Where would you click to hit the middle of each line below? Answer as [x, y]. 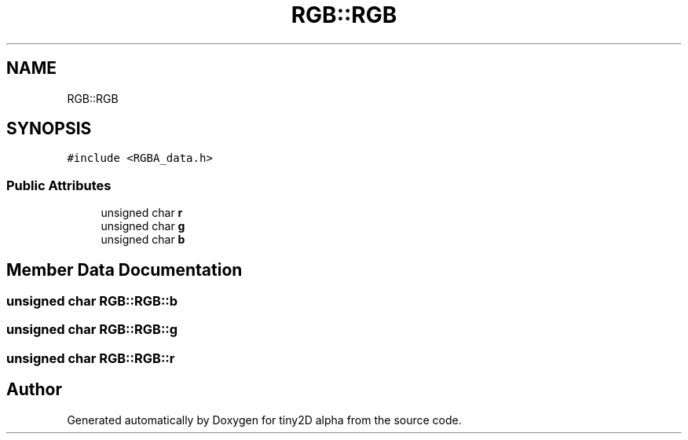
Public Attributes [59, 185]
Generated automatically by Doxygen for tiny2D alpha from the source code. [264, 420]
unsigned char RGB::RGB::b [92, 301]
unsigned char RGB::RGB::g [92, 330]
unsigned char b [143, 240]
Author [34, 390]
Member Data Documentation [124, 269]
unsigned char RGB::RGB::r [91, 358]
